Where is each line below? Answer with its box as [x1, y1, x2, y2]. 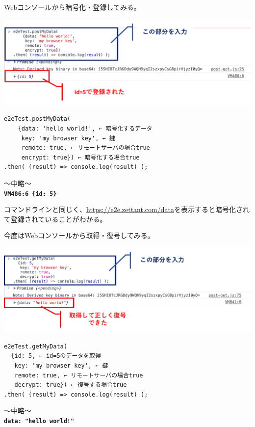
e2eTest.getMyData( [4, 343, 67, 350]
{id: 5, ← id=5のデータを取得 [11, 352, 101, 360]
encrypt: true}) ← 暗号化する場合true [21, 154, 140, 161]
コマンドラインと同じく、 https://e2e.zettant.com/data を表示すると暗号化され [4, 204, 250, 214]
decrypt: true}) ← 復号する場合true [14, 381, 127, 389]
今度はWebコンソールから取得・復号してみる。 [4, 230, 154, 240]
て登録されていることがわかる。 [4, 213, 107, 224]
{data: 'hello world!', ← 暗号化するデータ [18, 125, 153, 132]
